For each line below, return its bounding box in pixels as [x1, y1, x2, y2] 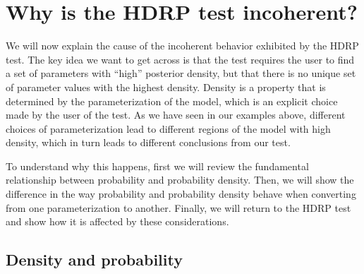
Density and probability [6, 249, 183, 270]
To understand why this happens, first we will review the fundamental [6, 158, 309, 173]
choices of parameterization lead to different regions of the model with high [6, 121, 331, 136]
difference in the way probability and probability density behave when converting [6, 186, 356, 201]
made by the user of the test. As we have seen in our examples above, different [6, 107, 346, 122]
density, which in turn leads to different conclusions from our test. [6, 135, 291, 150]
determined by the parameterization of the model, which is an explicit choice [6, 93, 338, 108]
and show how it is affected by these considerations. [6, 214, 229, 229]
